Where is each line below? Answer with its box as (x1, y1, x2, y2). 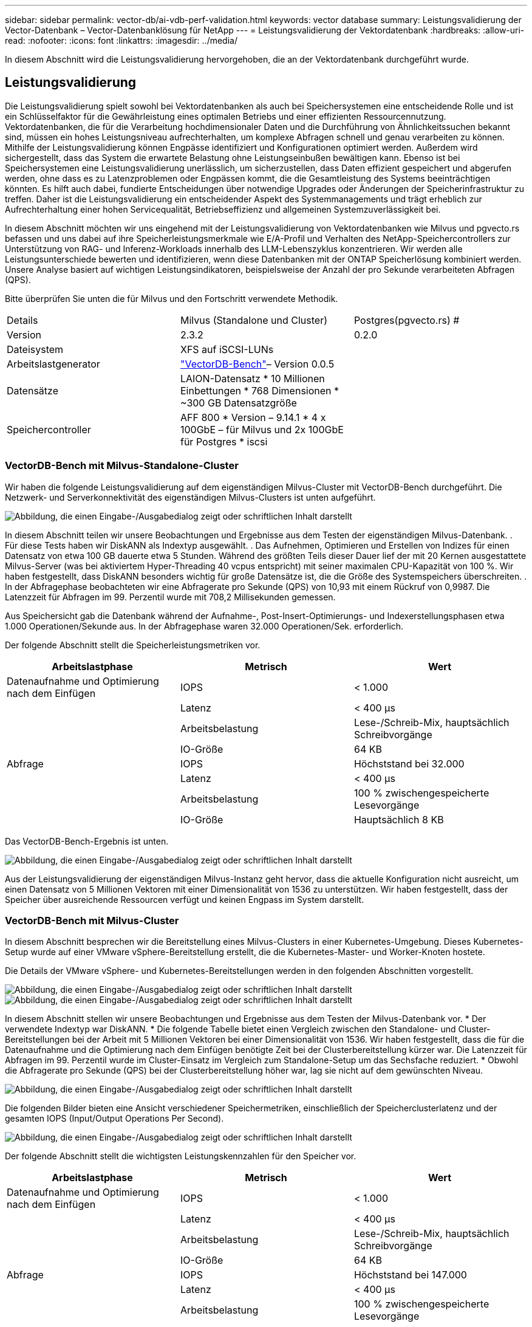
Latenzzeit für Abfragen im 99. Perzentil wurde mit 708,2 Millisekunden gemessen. (5, 591, 336, 602)
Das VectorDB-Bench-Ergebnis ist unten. (5, 835, 169, 846)
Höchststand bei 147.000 (353, 1269, 467, 1281)
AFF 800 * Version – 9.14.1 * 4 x (180, 411, 326, 423)
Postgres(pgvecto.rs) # (353, 314, 460, 326)
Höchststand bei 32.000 (353, 757, 465, 770)
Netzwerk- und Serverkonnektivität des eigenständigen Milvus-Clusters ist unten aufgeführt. (5, 492, 376, 502)
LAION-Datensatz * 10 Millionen (180, 372, 325, 385)
